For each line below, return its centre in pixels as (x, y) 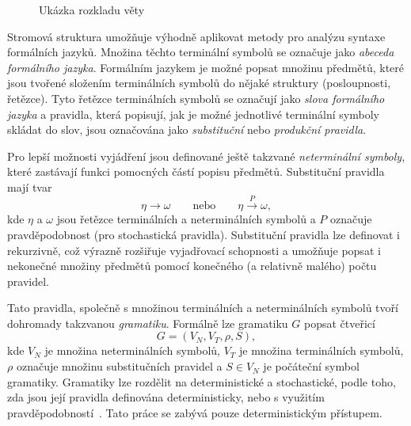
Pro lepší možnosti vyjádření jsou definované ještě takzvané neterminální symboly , (206, 156)
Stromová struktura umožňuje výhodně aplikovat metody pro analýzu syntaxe (196, 36)
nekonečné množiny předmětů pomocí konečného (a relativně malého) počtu (192, 266)
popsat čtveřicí (340, 323)
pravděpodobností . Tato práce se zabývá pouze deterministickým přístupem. (195, 412)
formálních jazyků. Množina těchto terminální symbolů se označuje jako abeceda (201, 52)
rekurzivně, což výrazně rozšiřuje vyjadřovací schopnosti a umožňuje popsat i (194, 250)
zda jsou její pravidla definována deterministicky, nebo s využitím (166, 397)
